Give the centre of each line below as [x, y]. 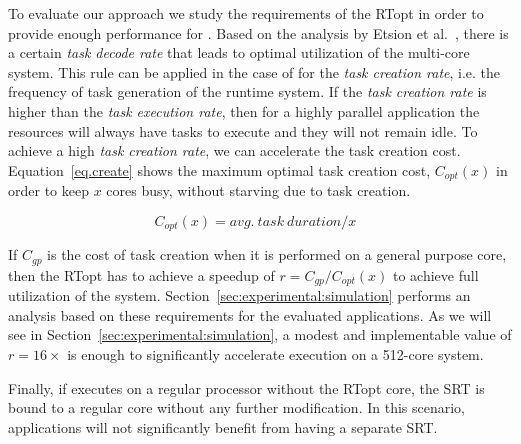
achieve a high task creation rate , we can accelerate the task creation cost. [234, 150]
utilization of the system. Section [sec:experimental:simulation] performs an [239, 295]
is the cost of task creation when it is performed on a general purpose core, [277, 254]
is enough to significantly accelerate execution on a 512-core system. [275, 353]
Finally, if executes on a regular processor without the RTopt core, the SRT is [246, 387]
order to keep [48, 190]
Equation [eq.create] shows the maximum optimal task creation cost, [219, 169]
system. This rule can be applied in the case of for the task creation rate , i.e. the [254, 71]
